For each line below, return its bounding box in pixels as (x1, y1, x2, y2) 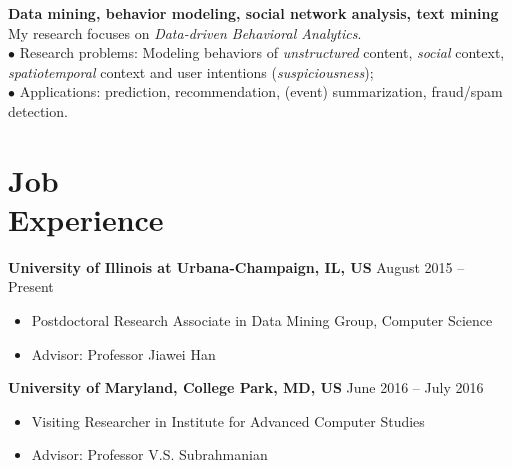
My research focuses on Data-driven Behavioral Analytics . (8, 22, 362, 43)
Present (8, 276, 54, 297)
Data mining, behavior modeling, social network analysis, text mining (8, 3, 499, 23)
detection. (8, 100, 68, 121)
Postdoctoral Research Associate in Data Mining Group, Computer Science (31, 310, 493, 331)
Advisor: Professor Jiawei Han (31, 343, 216, 364)
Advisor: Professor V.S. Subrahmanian (31, 444, 268, 465)
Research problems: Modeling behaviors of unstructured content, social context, (19, 42, 505, 63)
